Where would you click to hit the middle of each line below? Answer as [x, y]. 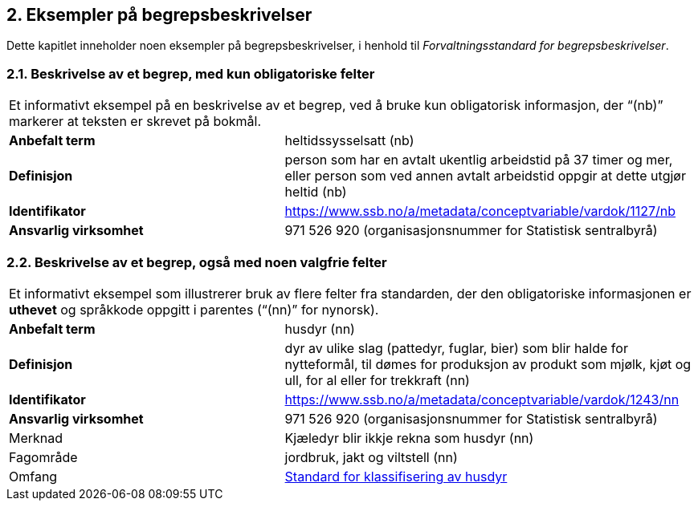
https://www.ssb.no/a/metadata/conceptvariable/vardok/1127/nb [480, 211]
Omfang [33, 476]
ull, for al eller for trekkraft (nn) [377, 380]
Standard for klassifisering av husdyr [396, 476]
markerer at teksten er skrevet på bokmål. [135, 122]
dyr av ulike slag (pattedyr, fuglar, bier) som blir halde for [456, 348]
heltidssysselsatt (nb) [349, 141]
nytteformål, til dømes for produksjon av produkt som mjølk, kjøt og [488, 364]
